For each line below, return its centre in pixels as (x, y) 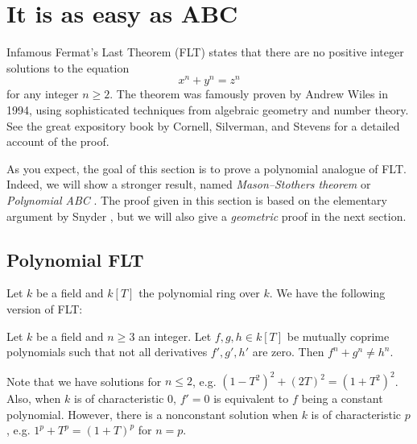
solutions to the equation (68, 67)
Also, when (34, 398)
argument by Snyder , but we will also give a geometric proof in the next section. (206, 216)
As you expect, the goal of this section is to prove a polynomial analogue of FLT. (206, 168)
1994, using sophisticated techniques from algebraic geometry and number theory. (208, 109)
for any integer (43, 94)
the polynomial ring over (199, 293)
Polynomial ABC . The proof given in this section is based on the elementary (197, 199)
